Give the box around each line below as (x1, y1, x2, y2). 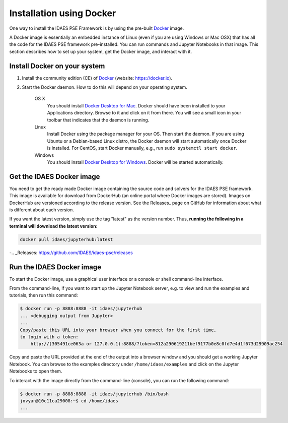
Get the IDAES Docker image (9, 172, 100, 181)
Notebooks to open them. (9, 368, 62, 374)
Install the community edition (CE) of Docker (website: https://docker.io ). (22, 75, 173, 81)
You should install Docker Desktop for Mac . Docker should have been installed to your (47, 102, 226, 108)
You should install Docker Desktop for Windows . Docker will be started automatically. (47, 159, 224, 165)
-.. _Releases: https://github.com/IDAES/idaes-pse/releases (9, 250, 133, 256)
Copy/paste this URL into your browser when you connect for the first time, (20, 327, 217, 333)
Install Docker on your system (9, 62, 105, 70)
